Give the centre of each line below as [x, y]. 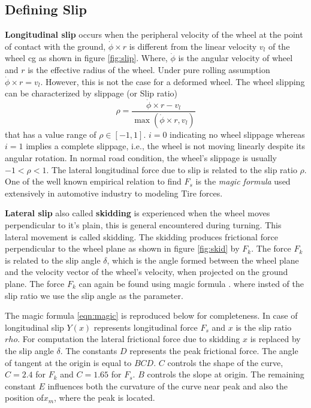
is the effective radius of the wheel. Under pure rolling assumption [149, 69]
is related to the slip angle [53, 260]
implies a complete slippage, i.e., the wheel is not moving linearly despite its [166, 146]
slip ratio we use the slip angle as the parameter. [94, 295]
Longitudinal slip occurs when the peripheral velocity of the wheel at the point [154, 34]
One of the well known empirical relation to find [93, 181]
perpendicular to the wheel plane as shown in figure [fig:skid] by [122, 248]
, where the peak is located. [105, 398]
